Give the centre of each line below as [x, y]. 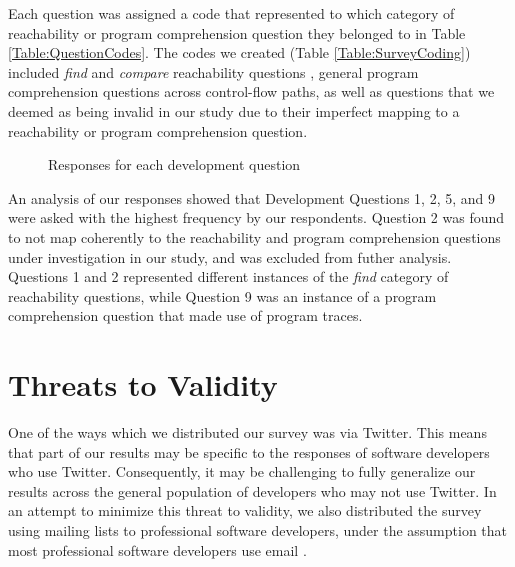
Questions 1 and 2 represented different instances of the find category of [228, 276]
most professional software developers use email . [157, 549]
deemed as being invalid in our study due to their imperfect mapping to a [234, 110]
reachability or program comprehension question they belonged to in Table [237, 32]
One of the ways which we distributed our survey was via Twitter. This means [247, 432]
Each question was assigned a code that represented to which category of [231, 13]
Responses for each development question [174, 164]
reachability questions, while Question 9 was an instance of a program [222, 295]
